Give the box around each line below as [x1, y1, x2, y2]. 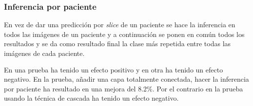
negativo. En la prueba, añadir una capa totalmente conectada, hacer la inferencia [4, 74, 249, 84]
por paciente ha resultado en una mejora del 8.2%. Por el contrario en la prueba [4, 83, 243, 93]
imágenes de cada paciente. [4, 48, 85, 58]
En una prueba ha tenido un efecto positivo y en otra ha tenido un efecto [4, 64, 223, 74]
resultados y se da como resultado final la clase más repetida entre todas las [4, 38, 231, 49]
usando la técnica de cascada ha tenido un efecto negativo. [4, 93, 179, 103]
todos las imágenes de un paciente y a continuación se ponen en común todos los [4, 29, 245, 39]
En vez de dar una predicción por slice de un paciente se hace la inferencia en [4, 19, 235, 30]
